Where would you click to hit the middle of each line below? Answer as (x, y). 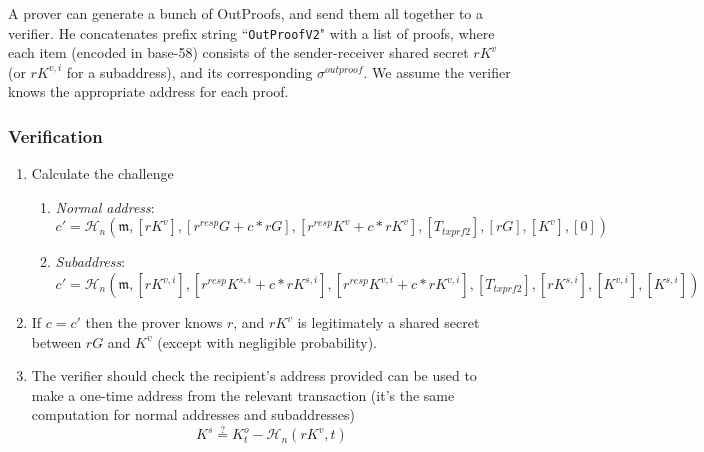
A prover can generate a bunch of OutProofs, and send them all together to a (245, 13)
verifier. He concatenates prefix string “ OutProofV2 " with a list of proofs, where (251, 32)
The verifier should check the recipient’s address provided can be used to (254, 375)
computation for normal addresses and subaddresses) (193, 414)
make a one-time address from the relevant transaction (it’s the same (243, 394)
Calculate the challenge (102, 173)
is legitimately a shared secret (388, 322)
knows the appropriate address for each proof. (148, 91)
